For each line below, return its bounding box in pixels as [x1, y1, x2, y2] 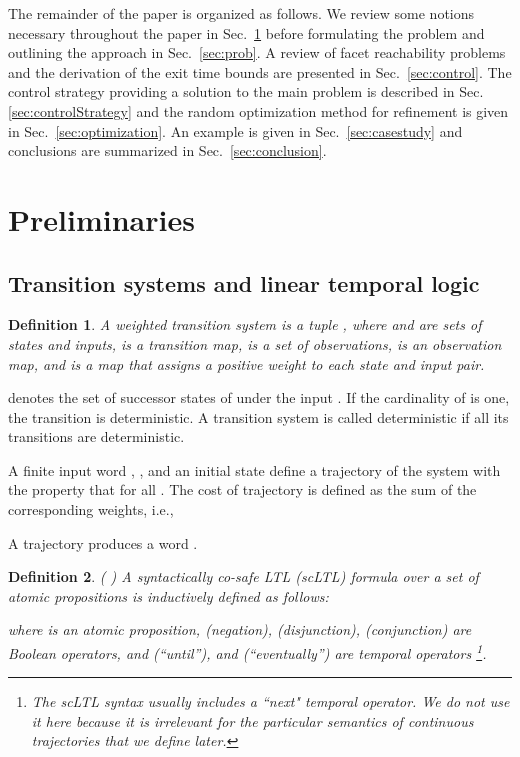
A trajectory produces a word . [8, 532, 198, 553]
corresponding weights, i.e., [8, 499, 174, 520]
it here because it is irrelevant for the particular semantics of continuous [31, 710, 474, 731]
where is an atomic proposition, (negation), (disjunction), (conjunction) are [8, 619, 472, 640]
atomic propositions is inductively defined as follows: [8, 585, 329, 606]
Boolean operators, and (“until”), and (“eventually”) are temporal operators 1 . [8, 640, 487, 663]
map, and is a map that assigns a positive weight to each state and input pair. [8, 353, 485, 374]
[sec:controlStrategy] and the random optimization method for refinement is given [8, 100, 509, 121]
